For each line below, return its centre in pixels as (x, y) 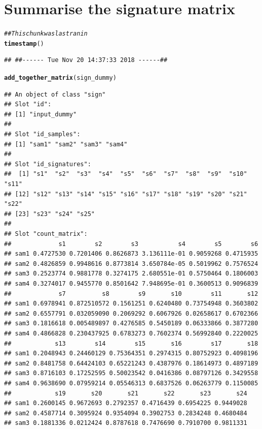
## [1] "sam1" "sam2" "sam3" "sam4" (66, 144)
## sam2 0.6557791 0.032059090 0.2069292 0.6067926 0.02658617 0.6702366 (131, 313)
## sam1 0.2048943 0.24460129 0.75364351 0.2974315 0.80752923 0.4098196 (131, 354)
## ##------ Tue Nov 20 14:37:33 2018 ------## (86, 60)
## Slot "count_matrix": (46, 234)
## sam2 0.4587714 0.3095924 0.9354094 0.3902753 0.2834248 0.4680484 (126, 413)
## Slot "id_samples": (42, 134)
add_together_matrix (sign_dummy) (60, 78)
